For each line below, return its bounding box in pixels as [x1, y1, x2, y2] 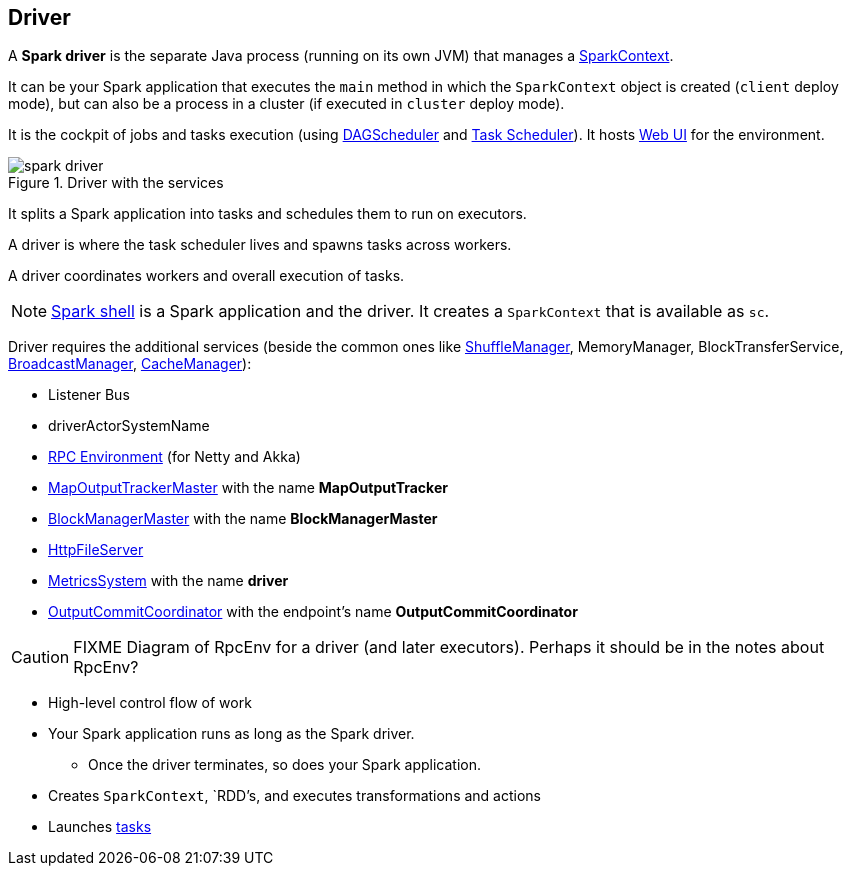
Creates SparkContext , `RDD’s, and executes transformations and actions [48, 787, 541, 805]
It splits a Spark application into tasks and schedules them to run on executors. [8, 205, 527, 223]
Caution [11, 647, 70, 668]
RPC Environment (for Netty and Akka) [48, 448, 301, 466]
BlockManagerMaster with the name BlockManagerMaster [48, 510, 438, 528]
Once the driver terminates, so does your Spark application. [88, 756, 481, 774]
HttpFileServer [48, 541, 144, 559]
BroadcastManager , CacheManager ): [8, 355, 252, 373]
